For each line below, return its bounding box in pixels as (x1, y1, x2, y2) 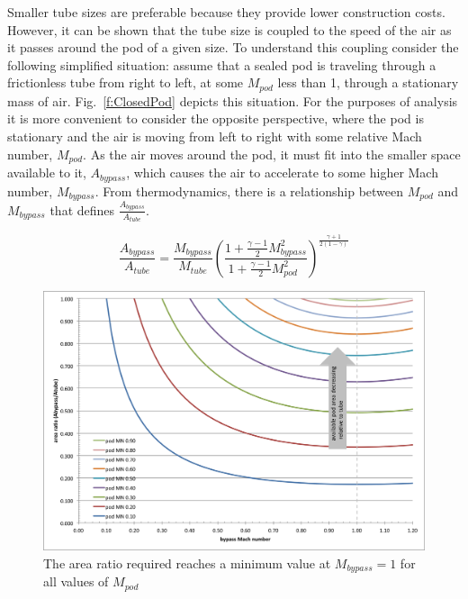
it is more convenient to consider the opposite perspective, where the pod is (7, 109, 424, 128)
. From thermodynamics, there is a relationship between (94, 181, 404, 200)
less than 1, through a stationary (277, 73, 459, 92)
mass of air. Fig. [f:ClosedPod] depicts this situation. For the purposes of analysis (7, 91, 458, 110)
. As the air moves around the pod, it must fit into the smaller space (83, 144, 461, 163)
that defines (49, 200, 115, 219)
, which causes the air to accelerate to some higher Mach (126, 163, 438, 182)
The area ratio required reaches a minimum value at (43, 553, 331, 572)
